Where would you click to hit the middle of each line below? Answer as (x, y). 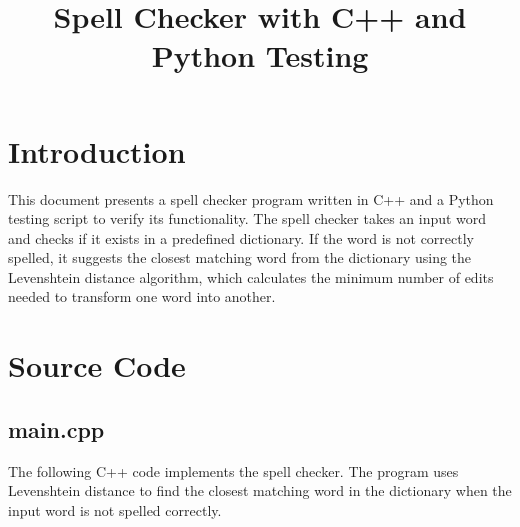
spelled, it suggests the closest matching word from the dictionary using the (240, 257)
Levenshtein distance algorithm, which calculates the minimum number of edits (251, 276)
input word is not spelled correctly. (115, 509)
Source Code (97, 365)
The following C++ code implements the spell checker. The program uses (233, 470)
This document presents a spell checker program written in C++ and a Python (251, 198)
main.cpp (56, 428)
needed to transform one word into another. (142, 296)
